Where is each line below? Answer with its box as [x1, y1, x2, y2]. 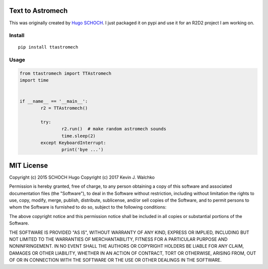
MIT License [9, 161, 48, 169]
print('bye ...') [61, 147, 104, 153]
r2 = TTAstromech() [40, 105, 88, 111]
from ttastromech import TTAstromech [19, 71, 112, 76]
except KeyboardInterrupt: [40, 140, 106, 146]
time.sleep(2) [61, 133, 96, 139]
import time [19, 77, 49, 83]
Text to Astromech [9, 6, 68, 15]
